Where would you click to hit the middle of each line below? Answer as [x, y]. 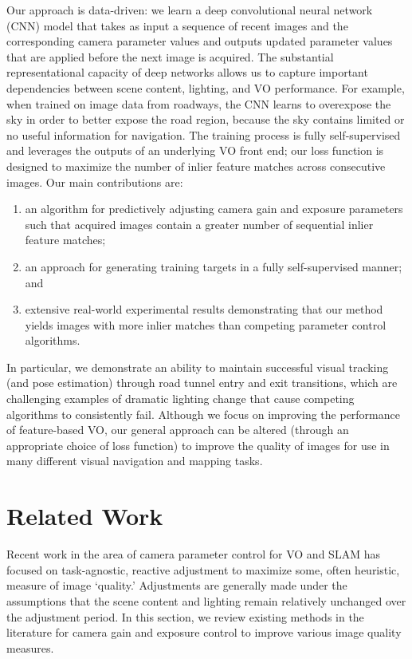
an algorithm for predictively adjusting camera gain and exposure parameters [214, 209]
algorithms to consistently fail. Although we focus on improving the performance [203, 414]
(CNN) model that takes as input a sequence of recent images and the [177, 25]
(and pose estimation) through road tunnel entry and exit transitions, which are [202, 383]
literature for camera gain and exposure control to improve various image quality [204, 632]
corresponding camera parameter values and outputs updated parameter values [200, 41]
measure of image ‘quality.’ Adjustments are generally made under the [177, 585]
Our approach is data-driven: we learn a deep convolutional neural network [190, 10]
